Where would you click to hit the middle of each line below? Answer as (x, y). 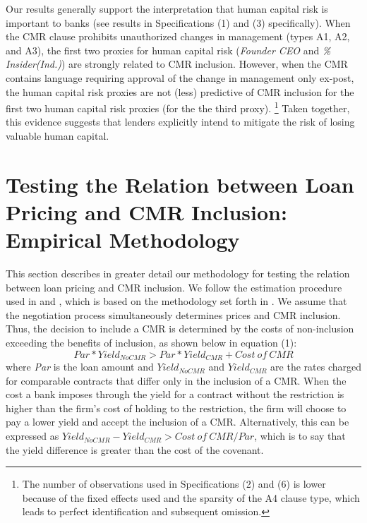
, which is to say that (300, 436)
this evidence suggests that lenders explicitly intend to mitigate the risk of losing (180, 122)
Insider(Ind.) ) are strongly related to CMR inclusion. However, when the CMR (177, 64)
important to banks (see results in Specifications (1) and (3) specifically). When (178, 22)
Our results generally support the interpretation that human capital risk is (167, 8)
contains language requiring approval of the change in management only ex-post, (180, 77)
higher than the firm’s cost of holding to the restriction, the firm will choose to (176, 408)
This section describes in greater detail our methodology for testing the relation (178, 273)
